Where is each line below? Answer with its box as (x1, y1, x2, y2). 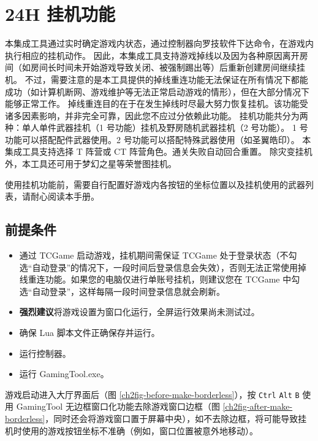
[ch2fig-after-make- (222, 400, 293, 413)
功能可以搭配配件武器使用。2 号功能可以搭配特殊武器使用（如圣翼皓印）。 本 (5, 133, 311, 146)
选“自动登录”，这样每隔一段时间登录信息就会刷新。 (19, 284, 225, 297)
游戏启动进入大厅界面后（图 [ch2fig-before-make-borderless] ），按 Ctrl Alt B (5, 388, 300, 400)
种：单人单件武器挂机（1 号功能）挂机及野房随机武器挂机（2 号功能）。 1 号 (5, 121, 308, 134)
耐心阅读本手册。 (30, 190, 99, 203)
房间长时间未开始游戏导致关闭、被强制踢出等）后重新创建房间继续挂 (30, 61, 305, 74)
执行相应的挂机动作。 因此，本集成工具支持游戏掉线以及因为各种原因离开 (5, 49, 300, 61)
